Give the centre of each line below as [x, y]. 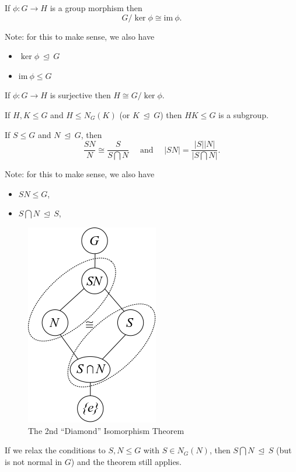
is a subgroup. [243, 114]
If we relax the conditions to [55, 450]
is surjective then [80, 95]
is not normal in [34, 461]
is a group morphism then [96, 8]
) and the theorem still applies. [126, 461]
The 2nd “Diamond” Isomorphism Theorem [106, 430]
